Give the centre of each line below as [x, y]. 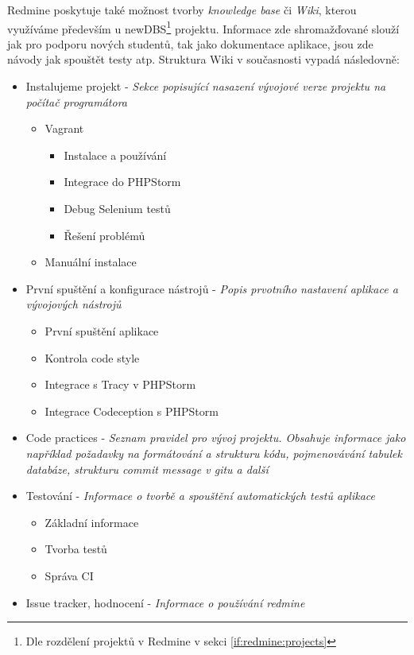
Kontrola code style [92, 357]
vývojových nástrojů [74, 304]
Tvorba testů [76, 549]
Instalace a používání [115, 155]
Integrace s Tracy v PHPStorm [120, 384]
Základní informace [92, 522]
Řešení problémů [104, 235]
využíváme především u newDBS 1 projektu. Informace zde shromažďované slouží [203, 27]
